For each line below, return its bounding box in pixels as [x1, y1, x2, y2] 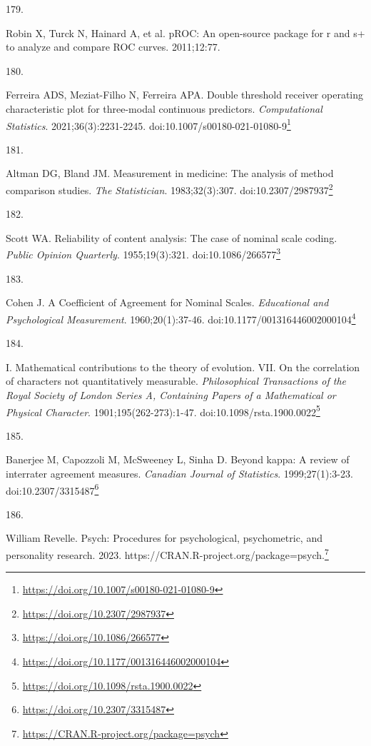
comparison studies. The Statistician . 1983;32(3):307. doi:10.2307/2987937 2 [6, 181, 333, 197]
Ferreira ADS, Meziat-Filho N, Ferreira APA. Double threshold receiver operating [6, 87, 364, 102]
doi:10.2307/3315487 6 [6, 480, 99, 498]
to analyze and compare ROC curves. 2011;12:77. [6, 39, 220, 54]
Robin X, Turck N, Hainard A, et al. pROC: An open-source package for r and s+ [6, 25, 365, 40]
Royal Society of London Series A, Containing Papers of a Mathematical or [6, 387, 336, 402]
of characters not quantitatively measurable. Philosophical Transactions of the [6, 373, 346, 388]
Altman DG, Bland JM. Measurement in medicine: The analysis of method [6, 166, 334, 181]
